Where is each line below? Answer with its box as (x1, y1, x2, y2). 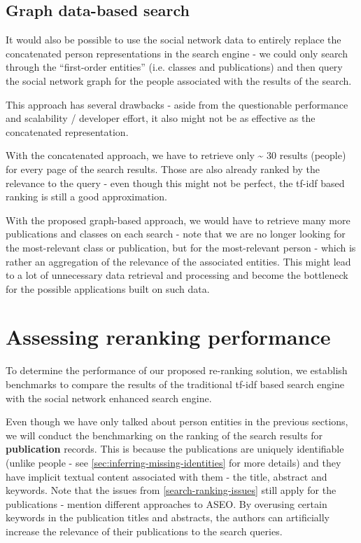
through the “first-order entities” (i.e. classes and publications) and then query (6, 60, 343, 74)
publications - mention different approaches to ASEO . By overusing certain (6, 496, 327, 511)
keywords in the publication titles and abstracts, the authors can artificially (6, 510, 330, 525)
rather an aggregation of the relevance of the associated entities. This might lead (6, 254, 351, 268)
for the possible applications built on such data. (6, 281, 210, 296)
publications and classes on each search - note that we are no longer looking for (6, 226, 346, 241)
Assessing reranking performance (6, 322, 331, 351)
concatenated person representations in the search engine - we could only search (6, 46, 348, 60)
